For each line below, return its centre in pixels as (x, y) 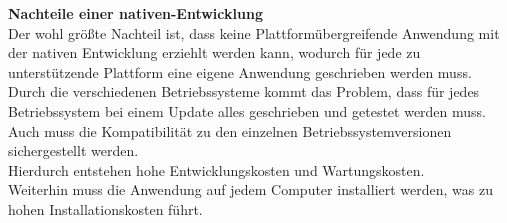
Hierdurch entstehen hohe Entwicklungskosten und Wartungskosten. (216, 169)
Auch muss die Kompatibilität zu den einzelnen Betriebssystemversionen (230, 130)
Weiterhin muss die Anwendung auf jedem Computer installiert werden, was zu (251, 189)
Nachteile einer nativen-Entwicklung (135, 13)
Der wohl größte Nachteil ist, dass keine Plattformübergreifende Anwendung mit (254, 32)
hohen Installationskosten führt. (105, 208)
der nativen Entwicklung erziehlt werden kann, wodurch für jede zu (214, 52)
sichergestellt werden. (73, 150)
